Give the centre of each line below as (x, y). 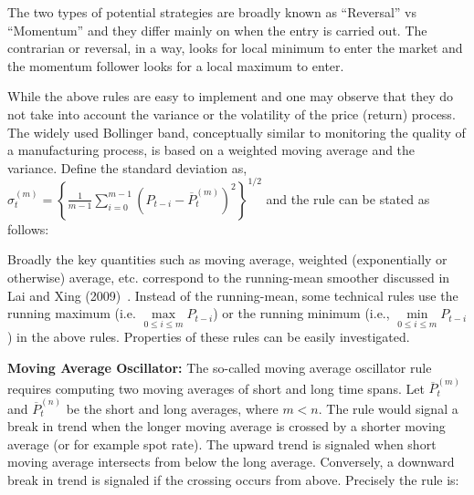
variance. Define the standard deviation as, (127, 167)
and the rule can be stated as (348, 198)
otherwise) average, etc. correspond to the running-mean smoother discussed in (229, 278)
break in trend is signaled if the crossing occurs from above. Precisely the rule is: (233, 479)
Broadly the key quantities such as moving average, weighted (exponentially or (227, 259)
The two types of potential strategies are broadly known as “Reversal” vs (212, 12)
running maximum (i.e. (72, 313)
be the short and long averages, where (172, 408)
